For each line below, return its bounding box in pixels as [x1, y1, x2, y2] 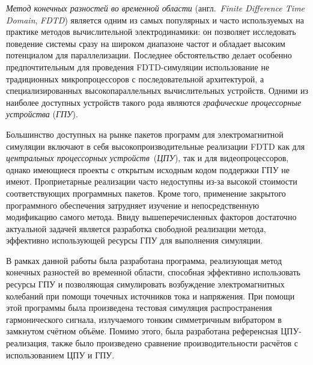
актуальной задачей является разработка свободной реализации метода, [6, 222, 266, 235]
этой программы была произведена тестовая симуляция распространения [6, 301, 272, 314]
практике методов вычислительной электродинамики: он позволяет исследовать [6, 25, 296, 38]
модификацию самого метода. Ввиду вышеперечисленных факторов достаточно [6, 210, 297, 223]
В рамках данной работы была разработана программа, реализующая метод [6, 254, 282, 266]
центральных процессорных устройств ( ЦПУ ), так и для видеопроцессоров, [6, 152, 289, 164]
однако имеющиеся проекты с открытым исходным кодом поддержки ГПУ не [6, 163, 290, 176]
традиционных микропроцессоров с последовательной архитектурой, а [6, 72, 264, 85]
